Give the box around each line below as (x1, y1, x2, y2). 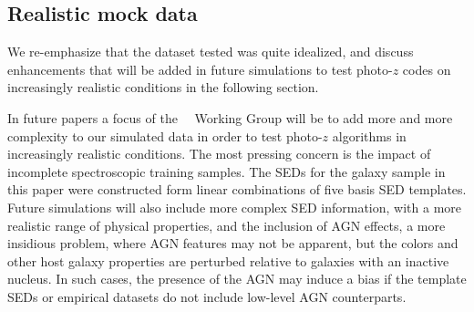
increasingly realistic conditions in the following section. (7, 78, 319, 97)
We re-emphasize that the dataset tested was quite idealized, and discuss (7, 42, 414, 61)
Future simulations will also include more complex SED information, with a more (7, 197, 461, 216)
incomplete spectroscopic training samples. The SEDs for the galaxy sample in (7, 161, 446, 181)
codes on (402, 59, 451, 78)
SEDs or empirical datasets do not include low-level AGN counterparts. (7, 286, 407, 306)
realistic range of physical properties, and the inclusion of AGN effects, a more (7, 215, 446, 234)
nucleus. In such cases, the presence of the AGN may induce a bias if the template (7, 269, 467, 288)
